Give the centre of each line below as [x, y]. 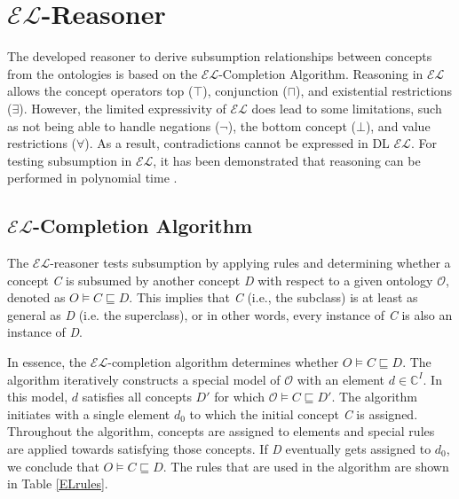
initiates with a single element [89, 413]
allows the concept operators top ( [100, 91]
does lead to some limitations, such [347, 108]
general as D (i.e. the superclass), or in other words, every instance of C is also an [230, 314]
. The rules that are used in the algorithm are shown [306, 466]
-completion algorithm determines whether [223, 362]
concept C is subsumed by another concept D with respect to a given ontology [220, 280]
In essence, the [47, 362]
